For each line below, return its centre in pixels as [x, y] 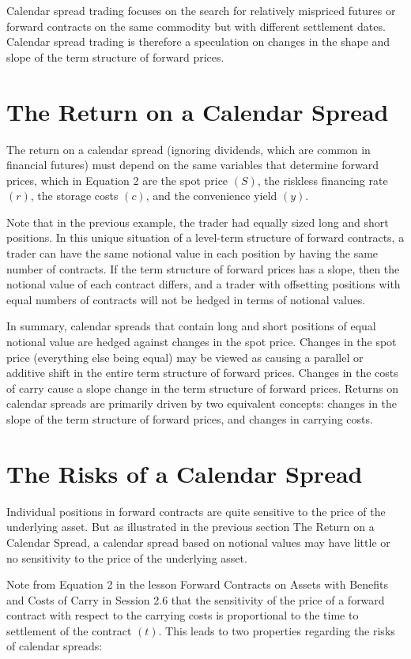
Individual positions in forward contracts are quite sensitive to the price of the [196, 511]
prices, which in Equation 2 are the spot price [117, 180]
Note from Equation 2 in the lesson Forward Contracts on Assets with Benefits [198, 584]
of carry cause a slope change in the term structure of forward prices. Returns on [202, 388]
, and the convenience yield [211, 196]
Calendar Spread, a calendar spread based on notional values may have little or [198, 542]
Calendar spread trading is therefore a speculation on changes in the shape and [198, 41]
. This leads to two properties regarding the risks [277, 630]
